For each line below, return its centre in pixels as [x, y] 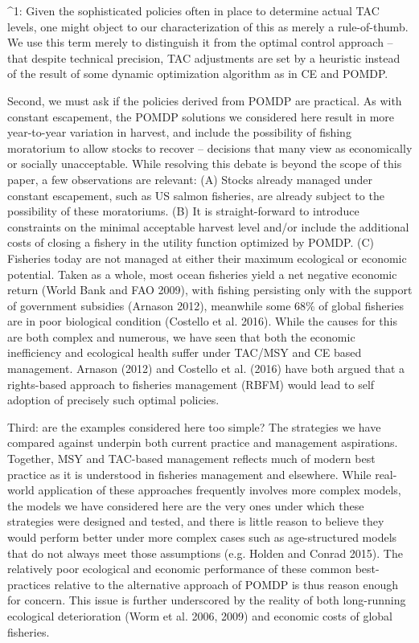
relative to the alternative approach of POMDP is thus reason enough [226, 584]
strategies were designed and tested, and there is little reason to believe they [196, 521]
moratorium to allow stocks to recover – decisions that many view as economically [210, 147]
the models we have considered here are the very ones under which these [186, 505]
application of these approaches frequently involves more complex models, [220, 490]
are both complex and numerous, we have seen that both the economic [181, 336]
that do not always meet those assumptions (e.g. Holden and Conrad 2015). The [205, 553]
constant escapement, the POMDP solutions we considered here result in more [201, 116]
